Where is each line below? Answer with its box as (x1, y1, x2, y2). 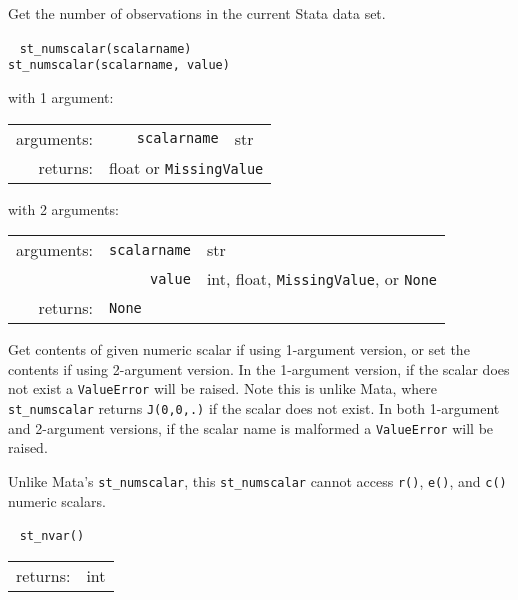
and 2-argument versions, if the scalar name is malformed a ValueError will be (8, 417, 494, 438)
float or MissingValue (109, 155, 264, 179)
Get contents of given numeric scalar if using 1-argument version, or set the (8, 339, 470, 360)
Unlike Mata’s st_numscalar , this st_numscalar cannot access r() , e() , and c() (8, 470, 507, 491)
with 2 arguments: (8, 198, 119, 219)
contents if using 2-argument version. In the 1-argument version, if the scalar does (8, 358, 510, 379)
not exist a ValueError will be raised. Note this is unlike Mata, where (8, 378, 437, 399)
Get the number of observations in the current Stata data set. (8, 3, 386, 23)
